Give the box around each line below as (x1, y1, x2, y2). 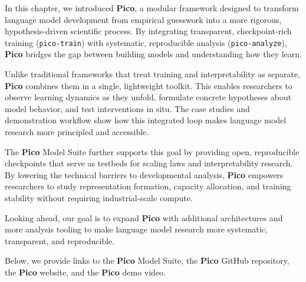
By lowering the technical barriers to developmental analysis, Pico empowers (5, 168, 284, 181)
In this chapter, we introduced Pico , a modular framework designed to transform (5, 2, 299, 14)
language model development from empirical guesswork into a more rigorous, (5, 13, 282, 25)
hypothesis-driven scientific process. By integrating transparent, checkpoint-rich (5, 25, 292, 37)
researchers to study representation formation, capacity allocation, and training (5, 180, 291, 192)
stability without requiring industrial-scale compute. (5, 191, 193, 204)
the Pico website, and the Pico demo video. (5, 265, 166, 278)
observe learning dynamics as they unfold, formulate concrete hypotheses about (5, 91, 292, 103)
